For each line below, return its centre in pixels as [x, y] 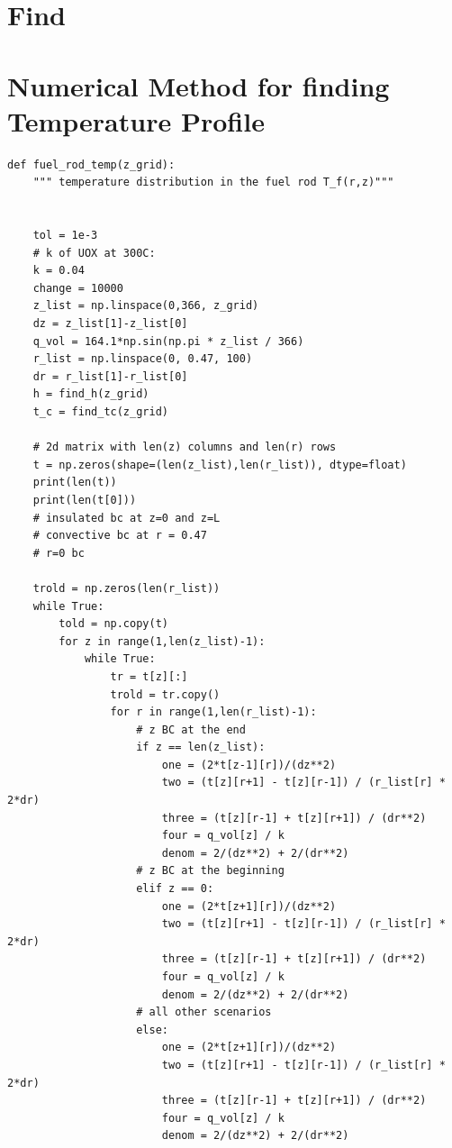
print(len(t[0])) [85, 500]
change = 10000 [78, 288]
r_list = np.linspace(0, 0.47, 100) [143, 359]
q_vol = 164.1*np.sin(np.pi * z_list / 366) [168, 341]
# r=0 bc [59, 553]
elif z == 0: [175, 889]
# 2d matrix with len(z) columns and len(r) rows [185, 447]
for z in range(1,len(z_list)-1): [162, 641]
